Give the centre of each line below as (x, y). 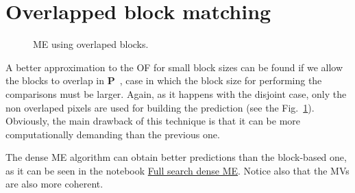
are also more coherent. (54, 184)
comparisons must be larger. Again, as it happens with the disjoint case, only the (176, 93)
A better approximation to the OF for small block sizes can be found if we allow (174, 67)
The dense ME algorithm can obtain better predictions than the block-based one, (176, 157)
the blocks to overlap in (55, 80)
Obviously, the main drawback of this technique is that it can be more (153, 121)
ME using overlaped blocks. (91, 44)
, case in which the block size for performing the (221, 80)
